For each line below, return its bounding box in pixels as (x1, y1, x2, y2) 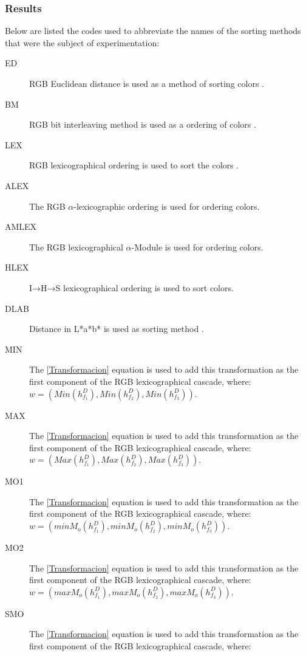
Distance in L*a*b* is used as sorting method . (29, 322, 204, 335)
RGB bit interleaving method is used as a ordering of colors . (29, 118, 256, 131)
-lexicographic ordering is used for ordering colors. (73, 199, 260, 212)
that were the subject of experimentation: (5, 36, 160, 49)
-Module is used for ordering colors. (131, 240, 263, 253)
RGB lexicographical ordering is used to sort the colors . (29, 159, 239, 171)
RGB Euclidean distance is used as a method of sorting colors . (29, 77, 264, 89)
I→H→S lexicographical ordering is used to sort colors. (29, 281, 234, 294)
